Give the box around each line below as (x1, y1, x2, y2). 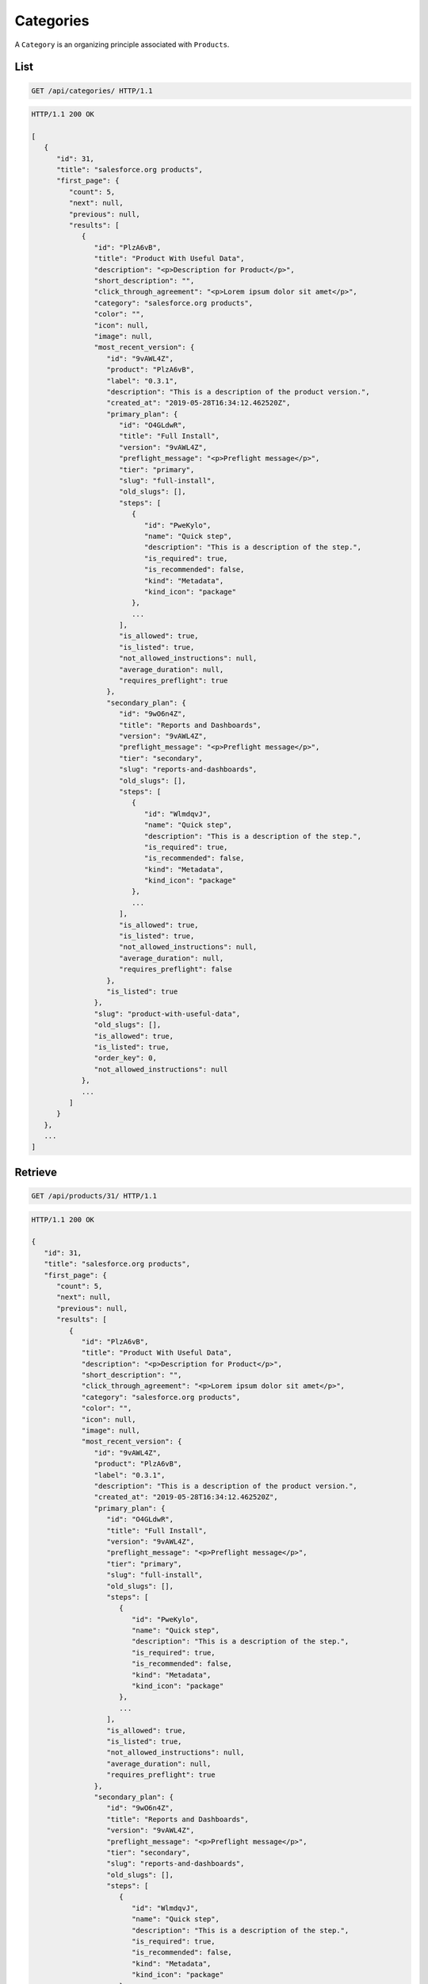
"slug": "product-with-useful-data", (94, 1009, 241, 1018)
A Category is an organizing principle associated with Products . (14, 40, 230, 49)
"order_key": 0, (94, 1054, 158, 1063)
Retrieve (14, 1165, 57, 1178)
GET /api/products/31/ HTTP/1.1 (31, 1191, 158, 1201)
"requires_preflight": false (119, 965, 233, 974)
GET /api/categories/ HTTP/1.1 (31, 86, 154, 95)
